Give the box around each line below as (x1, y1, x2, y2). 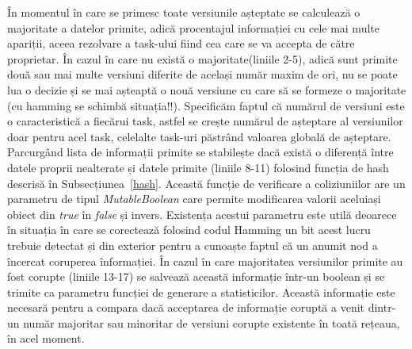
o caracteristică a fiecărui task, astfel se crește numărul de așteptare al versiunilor (7, 113, 403, 129)
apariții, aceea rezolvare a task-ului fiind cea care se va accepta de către (7, 35, 355, 52)
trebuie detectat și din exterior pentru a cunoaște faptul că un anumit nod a (7, 236, 378, 253)
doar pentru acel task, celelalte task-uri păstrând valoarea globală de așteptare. (7, 128, 391, 144)
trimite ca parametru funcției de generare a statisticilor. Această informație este (7, 283, 395, 300)
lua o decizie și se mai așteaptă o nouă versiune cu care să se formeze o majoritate (7, 81, 406, 98)
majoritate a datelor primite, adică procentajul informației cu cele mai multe (7, 19, 380, 36)
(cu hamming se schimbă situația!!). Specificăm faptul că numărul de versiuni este (7, 97, 405, 113)
